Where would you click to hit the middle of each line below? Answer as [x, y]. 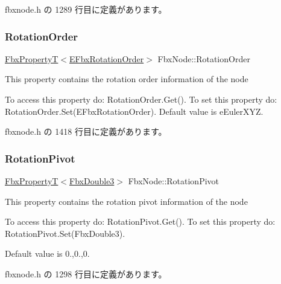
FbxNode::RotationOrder [204, 58]
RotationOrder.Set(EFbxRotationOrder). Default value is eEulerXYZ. [134, 111]
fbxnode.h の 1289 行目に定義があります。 [86, 9]
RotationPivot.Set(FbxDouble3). [65, 233]
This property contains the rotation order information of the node [127, 79]
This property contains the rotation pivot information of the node [126, 201]
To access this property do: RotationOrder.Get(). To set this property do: [141, 99]
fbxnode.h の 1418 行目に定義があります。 [86, 131]
